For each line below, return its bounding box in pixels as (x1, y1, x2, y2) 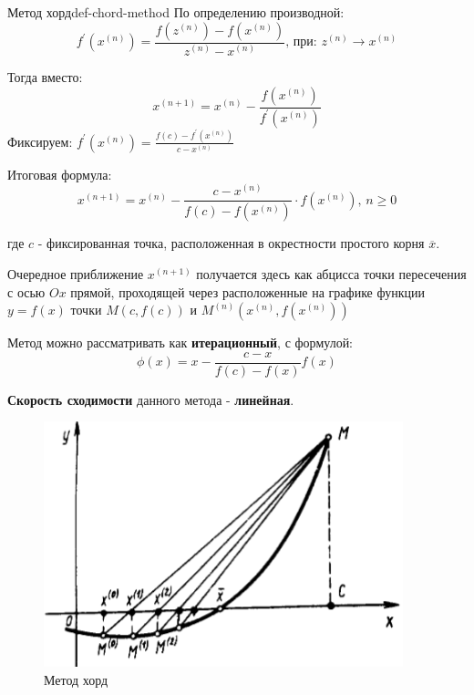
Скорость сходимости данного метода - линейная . (7, 389, 294, 409)
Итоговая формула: (7, 164, 112, 183)
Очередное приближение (7, 264, 144, 283)
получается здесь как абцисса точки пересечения (196, 264, 467, 283)
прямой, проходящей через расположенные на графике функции (70, 282, 425, 301)
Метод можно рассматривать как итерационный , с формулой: (7, 333, 354, 352)
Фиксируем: (7, 131, 73, 150)
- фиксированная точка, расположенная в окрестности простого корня (37, 233, 425, 253)
